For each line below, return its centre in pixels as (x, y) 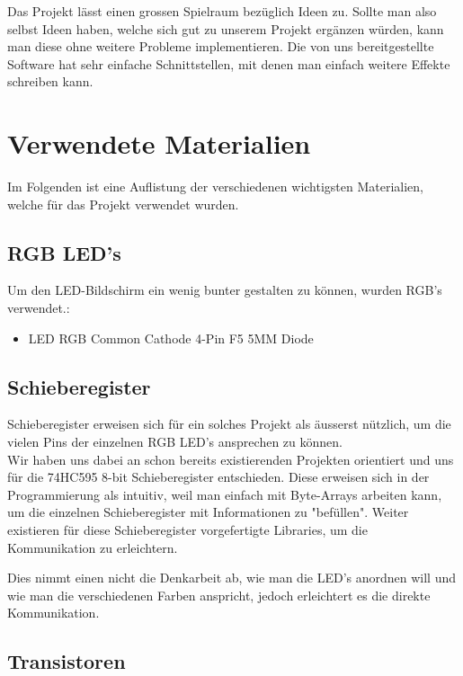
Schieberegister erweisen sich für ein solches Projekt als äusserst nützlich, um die (229, 424)
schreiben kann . (50, 81)
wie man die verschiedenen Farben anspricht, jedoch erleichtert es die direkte (219, 595)
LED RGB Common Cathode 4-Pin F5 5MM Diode (171, 338)
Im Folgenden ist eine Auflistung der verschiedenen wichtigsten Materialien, (216, 187)
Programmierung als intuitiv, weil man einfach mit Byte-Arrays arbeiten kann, (225, 494)
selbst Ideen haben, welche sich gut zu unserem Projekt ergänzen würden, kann (226, 28)
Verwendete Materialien (159, 143)
